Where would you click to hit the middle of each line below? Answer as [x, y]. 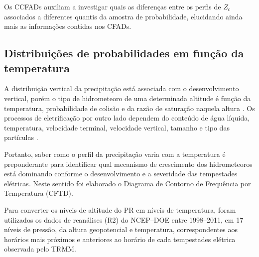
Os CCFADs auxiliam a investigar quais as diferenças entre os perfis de [113, 6]
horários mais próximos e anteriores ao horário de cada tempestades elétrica [120, 239]
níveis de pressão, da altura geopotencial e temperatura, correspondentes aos [121, 229]
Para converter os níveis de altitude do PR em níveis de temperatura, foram [120, 209]
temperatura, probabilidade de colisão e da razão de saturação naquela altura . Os [129, 108]
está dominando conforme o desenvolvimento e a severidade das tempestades [121, 174]
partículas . [21, 137]
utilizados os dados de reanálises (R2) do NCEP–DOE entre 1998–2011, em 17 [124, 219]
